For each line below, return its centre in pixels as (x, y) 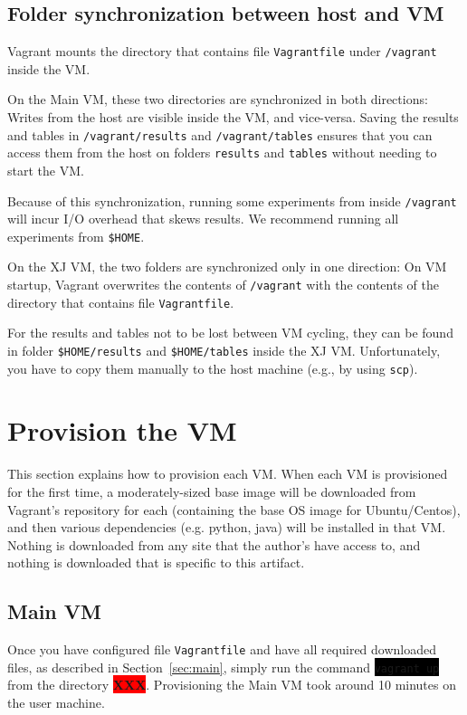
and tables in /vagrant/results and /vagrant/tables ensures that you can (220, 134)
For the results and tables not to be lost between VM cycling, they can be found (230, 333)
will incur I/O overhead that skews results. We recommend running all (203, 219)
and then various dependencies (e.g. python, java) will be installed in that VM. (227, 527)
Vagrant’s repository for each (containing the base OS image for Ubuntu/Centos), (234, 509)
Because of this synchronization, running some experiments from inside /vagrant (232, 200)
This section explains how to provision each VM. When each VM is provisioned (228, 474)
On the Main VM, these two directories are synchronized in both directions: (218, 99)
